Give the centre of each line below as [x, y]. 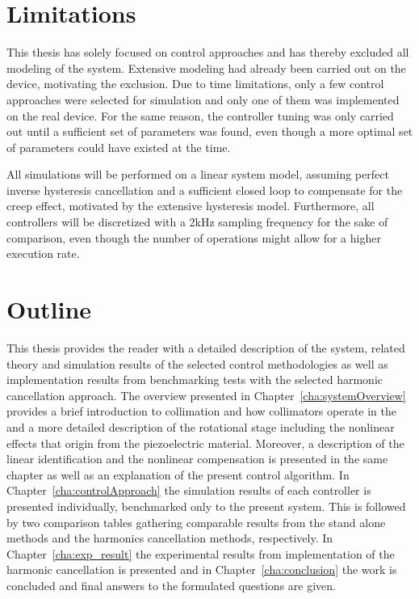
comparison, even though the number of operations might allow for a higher [194, 237]
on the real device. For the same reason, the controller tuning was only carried [200, 115]
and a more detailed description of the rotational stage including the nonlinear [201, 426]
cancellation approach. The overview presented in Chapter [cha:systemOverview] [206, 395]
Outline [49, 309]
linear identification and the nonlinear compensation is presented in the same [197, 459]
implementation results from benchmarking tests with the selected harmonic [195, 380]
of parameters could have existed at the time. [119, 147]
